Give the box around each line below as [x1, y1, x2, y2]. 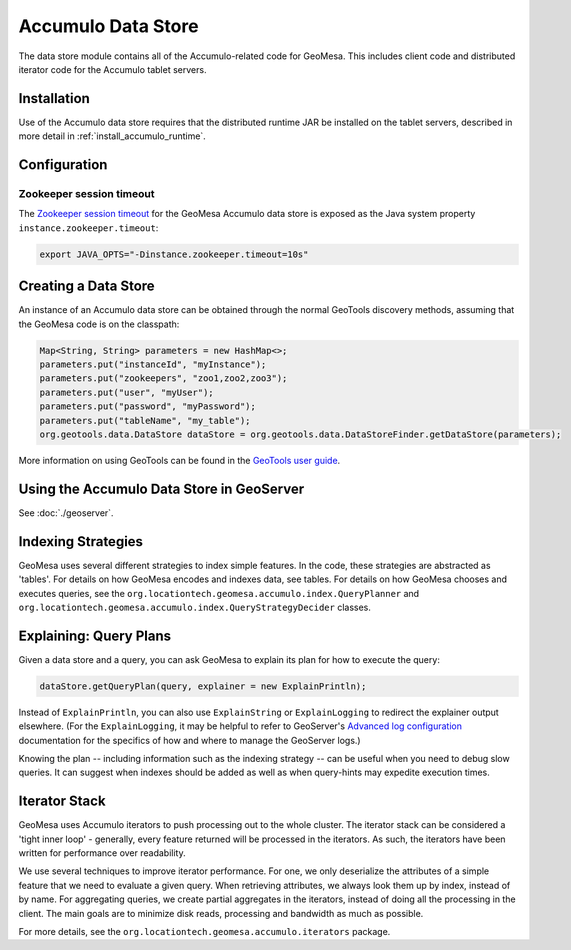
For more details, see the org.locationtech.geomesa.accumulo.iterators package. [18, 926, 391, 938]
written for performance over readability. [18, 847, 186, 859]
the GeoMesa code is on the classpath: [18, 318, 180, 330]
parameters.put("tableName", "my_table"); [39, 415, 251, 426]
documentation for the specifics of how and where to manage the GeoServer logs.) [18, 734, 361, 746]
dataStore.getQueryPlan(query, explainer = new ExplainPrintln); [39, 680, 367, 692]
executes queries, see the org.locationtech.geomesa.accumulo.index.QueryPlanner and [18, 587, 420, 599]
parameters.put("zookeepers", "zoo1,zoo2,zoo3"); [39, 373, 288, 384]
